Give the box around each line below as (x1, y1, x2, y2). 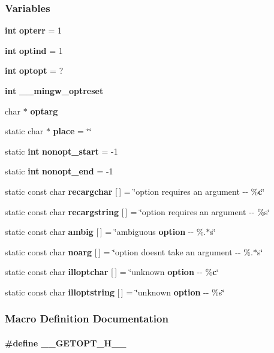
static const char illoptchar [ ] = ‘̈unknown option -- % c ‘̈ (5, 265, 219, 278)
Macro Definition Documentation (5, 311, 168, 326)
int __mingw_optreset (5, 85, 104, 96)
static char (5, 125, 44, 137)
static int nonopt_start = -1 (5, 144, 118, 157)
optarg (30, 104, 58, 117)
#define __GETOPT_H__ (5, 336, 127, 349)
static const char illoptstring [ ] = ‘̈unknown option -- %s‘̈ (5, 285, 225, 298)
